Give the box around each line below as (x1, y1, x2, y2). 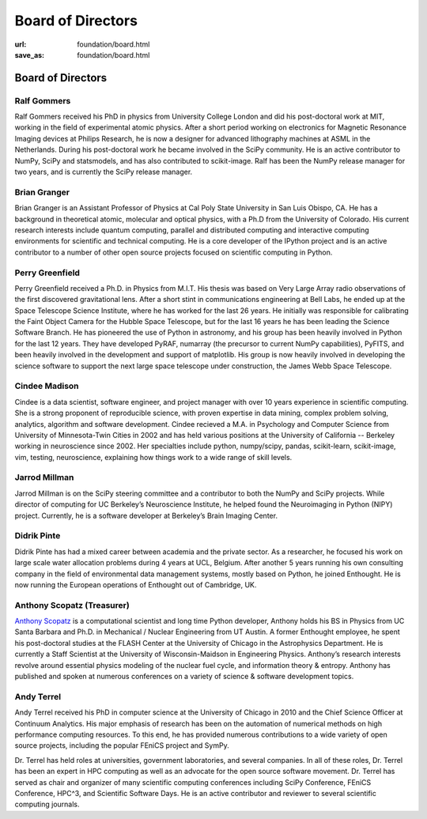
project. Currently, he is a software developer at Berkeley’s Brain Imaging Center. (14, 511, 278, 520)
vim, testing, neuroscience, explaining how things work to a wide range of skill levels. (14, 452, 293, 462)
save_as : (14, 50, 45, 59)
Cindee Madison (14, 380, 79, 391)
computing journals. (14, 799, 80, 810)
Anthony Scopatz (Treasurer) (14, 599, 130, 610)
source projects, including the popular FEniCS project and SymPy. (14, 741, 229, 750)
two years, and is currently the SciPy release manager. (14, 167, 193, 177)
